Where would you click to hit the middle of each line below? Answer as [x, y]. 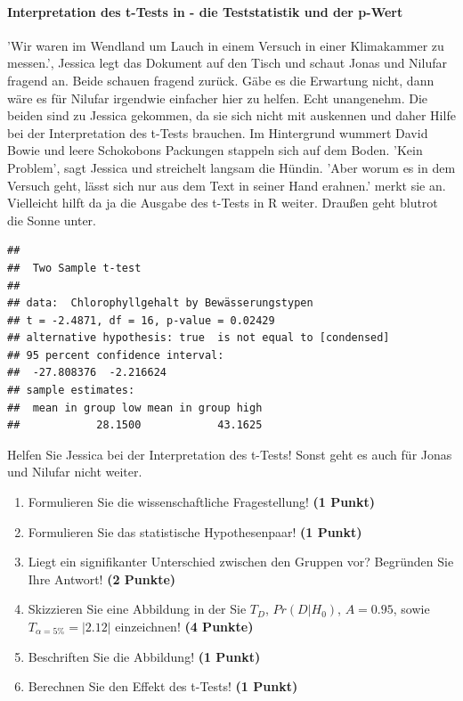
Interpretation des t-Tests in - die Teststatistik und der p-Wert [205, 11]
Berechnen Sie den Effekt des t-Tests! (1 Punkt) [163, 686]
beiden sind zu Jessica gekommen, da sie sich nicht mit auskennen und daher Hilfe [231, 115]
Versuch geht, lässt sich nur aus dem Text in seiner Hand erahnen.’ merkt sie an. [227, 185]
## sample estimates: [71, 391]
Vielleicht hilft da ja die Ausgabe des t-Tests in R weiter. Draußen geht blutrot [223, 203]
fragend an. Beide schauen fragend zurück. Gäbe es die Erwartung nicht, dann [221, 80]
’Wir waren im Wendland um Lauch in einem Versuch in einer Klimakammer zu [226, 45]
